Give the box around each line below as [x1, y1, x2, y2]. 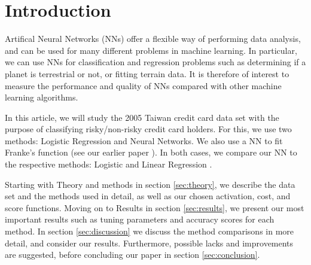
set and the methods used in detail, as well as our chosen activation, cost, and [5, 190, 291, 202]
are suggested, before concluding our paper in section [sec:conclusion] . [5, 248, 260, 261]
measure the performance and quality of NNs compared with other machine [5, 79, 282, 92]
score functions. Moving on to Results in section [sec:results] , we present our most [5, 201, 304, 214]
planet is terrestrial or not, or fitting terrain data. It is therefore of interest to [5, 67, 289, 80]
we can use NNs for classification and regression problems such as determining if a [5, 56, 306, 68]
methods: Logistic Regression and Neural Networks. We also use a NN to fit [5, 134, 283, 147]
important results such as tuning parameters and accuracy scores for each [5, 213, 275, 226]
